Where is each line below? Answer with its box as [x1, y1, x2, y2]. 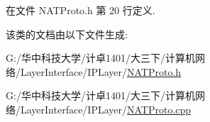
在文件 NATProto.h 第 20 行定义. [6, 3, 155, 17]
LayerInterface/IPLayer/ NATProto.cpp [20, 101, 192, 116]
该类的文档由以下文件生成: [6, 26, 128, 41]
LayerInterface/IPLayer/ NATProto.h [20, 64, 182, 79]
